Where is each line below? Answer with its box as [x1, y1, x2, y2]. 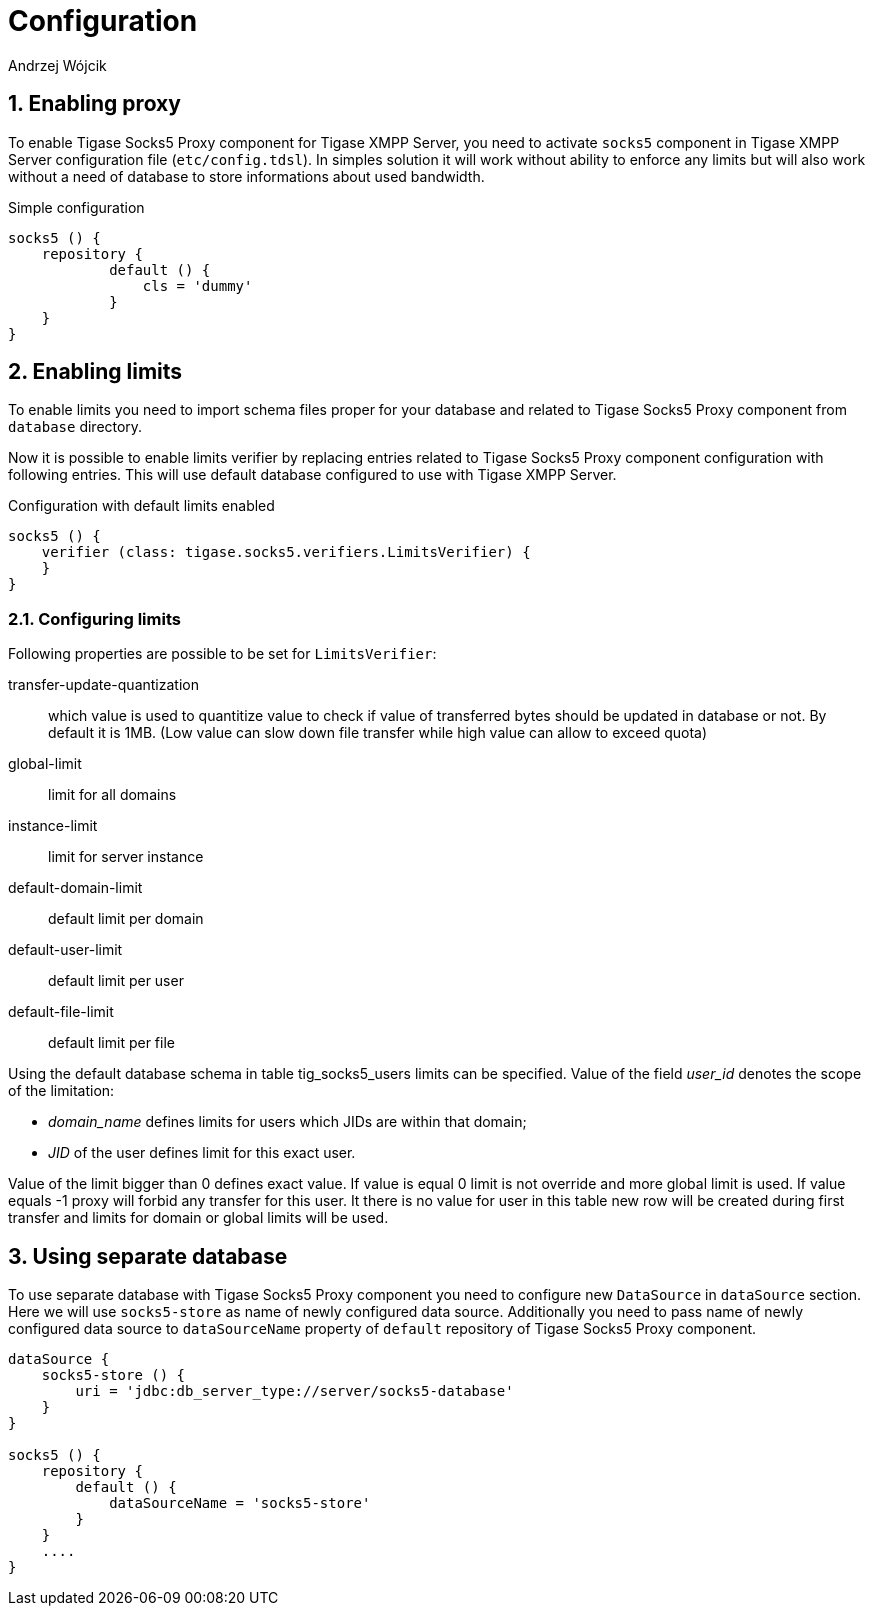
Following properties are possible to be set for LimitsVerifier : [8, 645, 437, 663]
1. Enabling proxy [8, 91, 181, 117]
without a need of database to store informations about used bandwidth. [8, 167, 485, 185]
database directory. [8, 418, 143, 436]
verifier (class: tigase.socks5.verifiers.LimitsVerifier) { [41, 544, 531, 561]
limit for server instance [48, 848, 204, 866]
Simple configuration [8, 198, 145, 216]
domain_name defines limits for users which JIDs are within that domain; [48, 1113, 527, 1131]
